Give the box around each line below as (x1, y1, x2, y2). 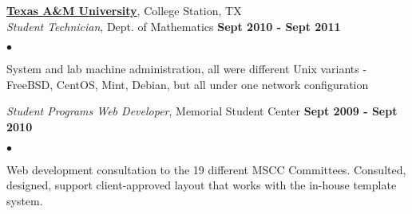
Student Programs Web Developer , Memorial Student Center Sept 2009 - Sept (6, 103, 398, 119)
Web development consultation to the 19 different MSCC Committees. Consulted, (6, 161, 406, 177)
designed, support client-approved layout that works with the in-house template (6, 177, 397, 193)
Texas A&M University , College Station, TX (6, 2, 242, 18)
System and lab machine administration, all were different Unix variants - (6, 60, 367, 77)
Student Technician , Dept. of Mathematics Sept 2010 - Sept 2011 (6, 18, 341, 34)
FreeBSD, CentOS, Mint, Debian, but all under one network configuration (6, 76, 369, 92)
